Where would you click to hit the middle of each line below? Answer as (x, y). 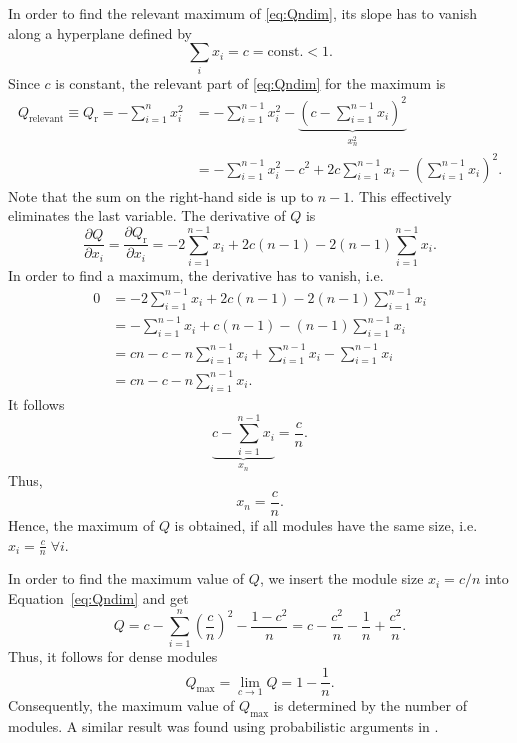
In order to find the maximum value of (126, 578)
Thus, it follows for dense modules (113, 656)
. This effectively (401, 195)
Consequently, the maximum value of (121, 705)
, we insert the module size (341, 578)
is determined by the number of (370, 705)
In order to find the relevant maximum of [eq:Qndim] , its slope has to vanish (243, 13)
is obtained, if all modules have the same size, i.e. (326, 525)
